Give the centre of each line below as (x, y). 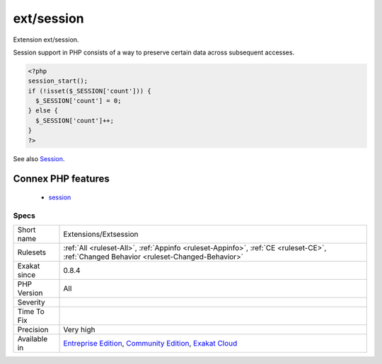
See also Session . (39, 158)
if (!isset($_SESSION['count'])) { (89, 91)
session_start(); (58, 81)
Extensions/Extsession (101, 235)
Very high (79, 330)
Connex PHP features (61, 179)
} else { (43, 111)
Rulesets (31, 252)
